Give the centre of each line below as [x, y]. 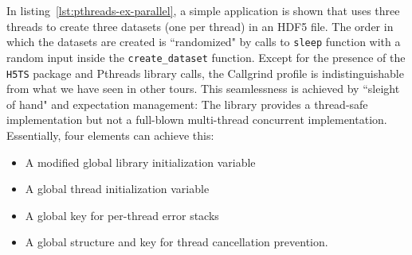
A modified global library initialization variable [140, 162]
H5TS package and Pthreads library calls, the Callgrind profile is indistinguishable [205, 73]
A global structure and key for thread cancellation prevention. [177, 242]
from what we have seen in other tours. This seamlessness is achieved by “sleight [203, 89]
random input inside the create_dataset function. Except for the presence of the [206, 57]
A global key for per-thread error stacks [122, 215]
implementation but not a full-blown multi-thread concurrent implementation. [197, 120]
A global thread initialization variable [117, 189]
